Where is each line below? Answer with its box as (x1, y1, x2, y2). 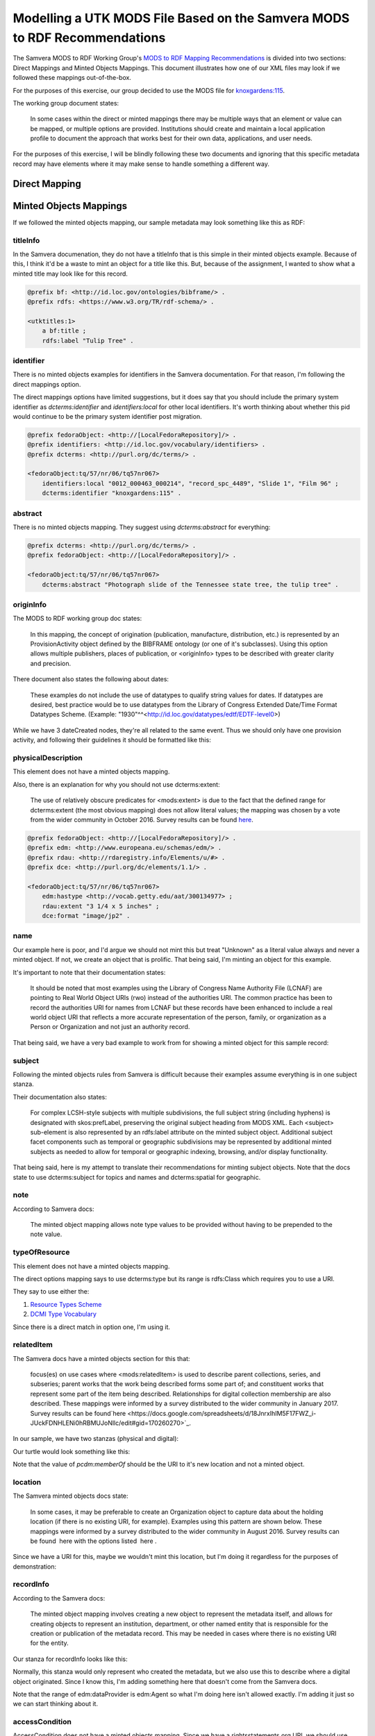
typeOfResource (12, 1247, 70, 1257)
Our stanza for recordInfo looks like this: (12, 1655, 128, 1663)
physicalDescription (12, 753, 83, 762)
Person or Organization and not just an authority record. (30, 1023, 190, 1031)
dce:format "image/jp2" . (42, 912, 131, 919)
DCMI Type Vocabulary (30, 1310, 97, 1319)
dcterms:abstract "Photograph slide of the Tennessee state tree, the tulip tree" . (42, 581, 340, 588)
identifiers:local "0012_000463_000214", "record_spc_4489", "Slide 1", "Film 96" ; (42, 479, 340, 487)
